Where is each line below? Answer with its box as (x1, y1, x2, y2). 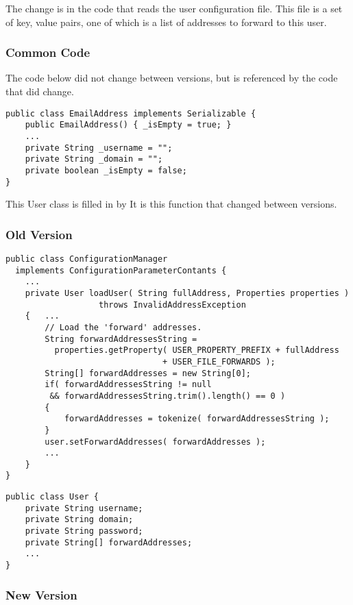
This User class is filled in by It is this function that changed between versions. (5, 197, 337, 211)
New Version (5, 586, 77, 603)
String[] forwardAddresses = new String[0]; (45, 368, 251, 378)
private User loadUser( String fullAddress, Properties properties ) (25, 288, 350, 298)
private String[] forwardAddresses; (25, 537, 193, 547)
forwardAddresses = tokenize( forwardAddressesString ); (64, 414, 330, 424)
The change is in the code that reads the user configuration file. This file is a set (5, 1, 343, 15)
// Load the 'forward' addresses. (45, 322, 202, 332)
